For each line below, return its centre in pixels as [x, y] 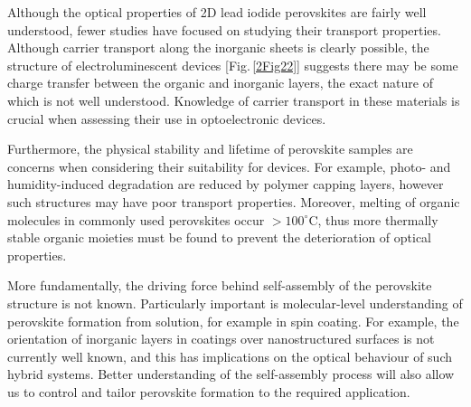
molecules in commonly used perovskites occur [136, 219]
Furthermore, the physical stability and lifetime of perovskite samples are [210, 149]
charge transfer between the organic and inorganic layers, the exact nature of [220, 83]
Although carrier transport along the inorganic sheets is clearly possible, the [218, 47]
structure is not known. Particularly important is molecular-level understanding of [235, 303]
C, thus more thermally [373, 219]
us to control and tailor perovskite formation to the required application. [209, 391]
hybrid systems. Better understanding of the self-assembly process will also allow [231, 374]
